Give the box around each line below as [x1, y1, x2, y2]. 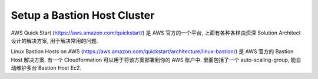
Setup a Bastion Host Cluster [11, 9, 155, 22]
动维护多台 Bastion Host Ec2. [11, 64, 82, 71]
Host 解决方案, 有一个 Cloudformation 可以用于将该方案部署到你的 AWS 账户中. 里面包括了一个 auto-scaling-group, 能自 [11, 56, 302, 63]
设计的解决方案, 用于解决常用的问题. [11, 37, 98, 44]
